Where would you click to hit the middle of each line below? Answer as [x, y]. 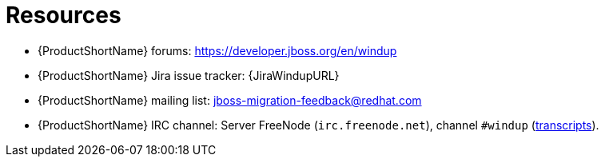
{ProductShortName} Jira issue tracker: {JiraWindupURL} [189, 75]
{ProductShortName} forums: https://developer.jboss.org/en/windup [217, 50]
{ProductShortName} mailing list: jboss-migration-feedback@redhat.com [230, 100]
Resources [64, 15]
